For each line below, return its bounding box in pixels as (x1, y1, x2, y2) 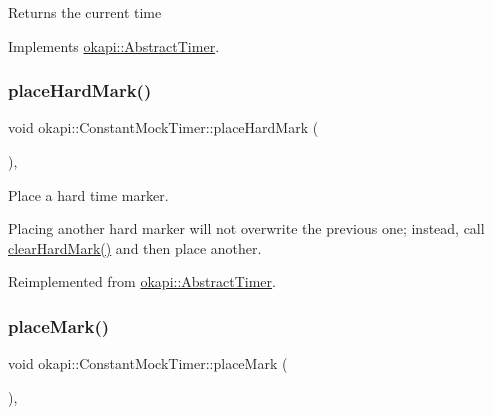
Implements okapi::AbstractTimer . (8, 35, 220, 56)
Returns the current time (8, 2, 162, 22)
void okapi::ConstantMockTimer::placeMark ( (8, 353, 288, 374)
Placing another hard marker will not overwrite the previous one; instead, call (8, 218, 485, 239)
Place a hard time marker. (8, 184, 169, 205)
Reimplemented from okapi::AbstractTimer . (8, 271, 276, 292)
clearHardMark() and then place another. (8, 237, 262, 258)
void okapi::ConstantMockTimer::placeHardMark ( (8, 117, 319, 138)
